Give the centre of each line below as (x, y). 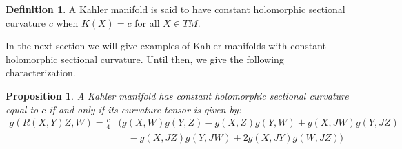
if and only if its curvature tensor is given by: (145, 109)
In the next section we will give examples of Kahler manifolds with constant (166, 46)
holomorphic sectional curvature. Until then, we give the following (145, 59)
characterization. (41, 72)
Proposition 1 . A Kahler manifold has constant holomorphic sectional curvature (177, 95)
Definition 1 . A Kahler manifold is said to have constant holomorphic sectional (175, 9)
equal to (22, 109)
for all (147, 22)
